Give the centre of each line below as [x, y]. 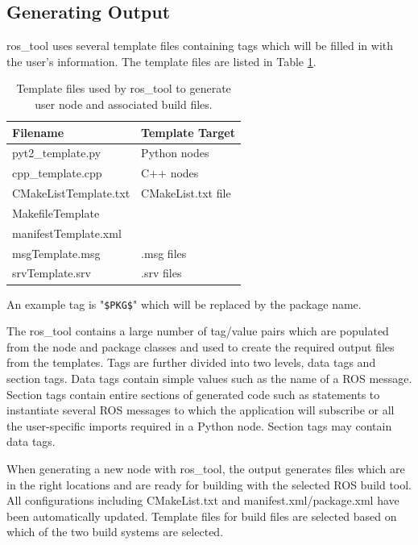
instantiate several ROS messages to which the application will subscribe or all [201, 410]
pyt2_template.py [57, 153]
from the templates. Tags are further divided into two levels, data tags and [191, 362]
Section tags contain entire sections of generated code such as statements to [193, 394]
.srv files [161, 273]
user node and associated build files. [124, 104]
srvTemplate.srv [52, 273]
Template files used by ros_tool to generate [124, 88]
